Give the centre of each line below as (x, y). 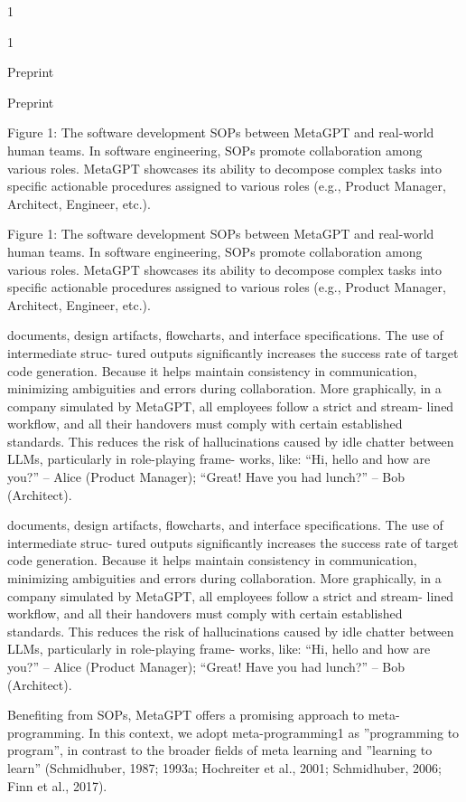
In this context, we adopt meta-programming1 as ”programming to (274, 732)
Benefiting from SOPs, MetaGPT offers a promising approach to (186, 715)
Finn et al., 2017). (57, 785)
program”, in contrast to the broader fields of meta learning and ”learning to (220, 750)
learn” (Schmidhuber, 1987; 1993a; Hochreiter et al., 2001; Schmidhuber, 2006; (224, 767)
